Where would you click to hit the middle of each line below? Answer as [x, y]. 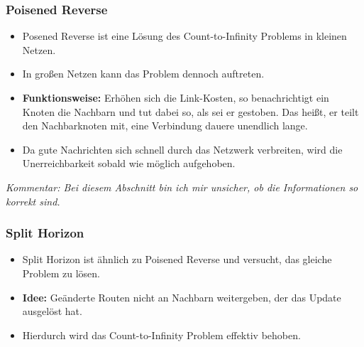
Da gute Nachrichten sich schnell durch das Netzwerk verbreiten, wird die [182, 149]
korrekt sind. [33, 201]
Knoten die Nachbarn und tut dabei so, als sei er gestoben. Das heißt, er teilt [191, 111]
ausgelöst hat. [52, 311]
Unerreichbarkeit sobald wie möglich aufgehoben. [129, 163]
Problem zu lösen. [61, 273]
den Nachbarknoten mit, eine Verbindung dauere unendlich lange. [165, 126]
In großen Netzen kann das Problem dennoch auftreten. [143, 74]
